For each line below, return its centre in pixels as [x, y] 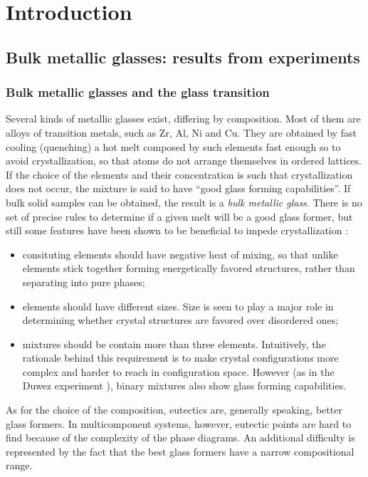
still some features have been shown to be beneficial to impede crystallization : [177, 230]
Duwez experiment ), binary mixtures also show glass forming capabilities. [184, 386]
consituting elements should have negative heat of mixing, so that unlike [180, 254]
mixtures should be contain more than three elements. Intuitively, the [174, 344]
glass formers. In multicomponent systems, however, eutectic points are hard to [179, 423]
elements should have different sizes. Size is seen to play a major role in [178, 306]
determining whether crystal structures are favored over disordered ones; [180, 320]
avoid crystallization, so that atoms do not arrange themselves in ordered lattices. [184, 161]
